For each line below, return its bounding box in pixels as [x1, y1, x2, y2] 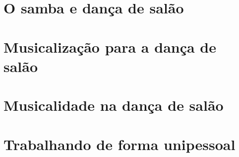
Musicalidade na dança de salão [3, 95, 224, 115]
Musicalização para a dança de [3, 36, 217, 57]
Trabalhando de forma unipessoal [3, 134, 236, 154]
